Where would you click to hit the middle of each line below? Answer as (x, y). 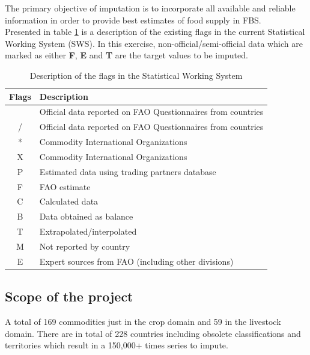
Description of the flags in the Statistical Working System (136, 75)
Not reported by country (85, 246)
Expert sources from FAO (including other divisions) (136, 261)
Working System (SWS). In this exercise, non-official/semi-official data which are (154, 43)
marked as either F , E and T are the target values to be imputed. (126, 55)
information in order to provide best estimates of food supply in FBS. (133, 20)
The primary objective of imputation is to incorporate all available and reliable (150, 8)
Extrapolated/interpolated (88, 231)
